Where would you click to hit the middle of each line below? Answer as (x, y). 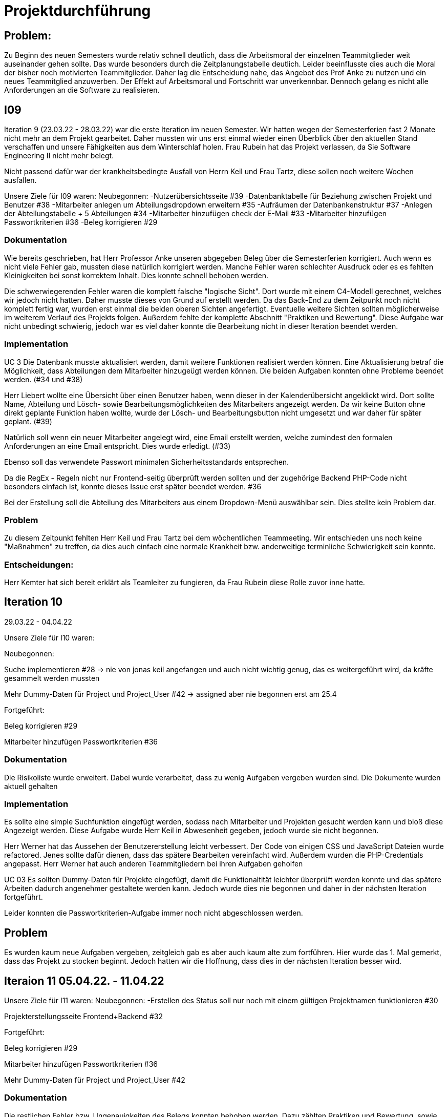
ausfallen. (20, 180)
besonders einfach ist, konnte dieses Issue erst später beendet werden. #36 (133, 486)
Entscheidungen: (39, 564)
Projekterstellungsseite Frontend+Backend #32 (83, 1017)
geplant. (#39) (28, 421)
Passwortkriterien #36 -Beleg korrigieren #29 (81, 222)
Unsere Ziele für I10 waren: (49, 637)
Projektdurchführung (78, 11)
